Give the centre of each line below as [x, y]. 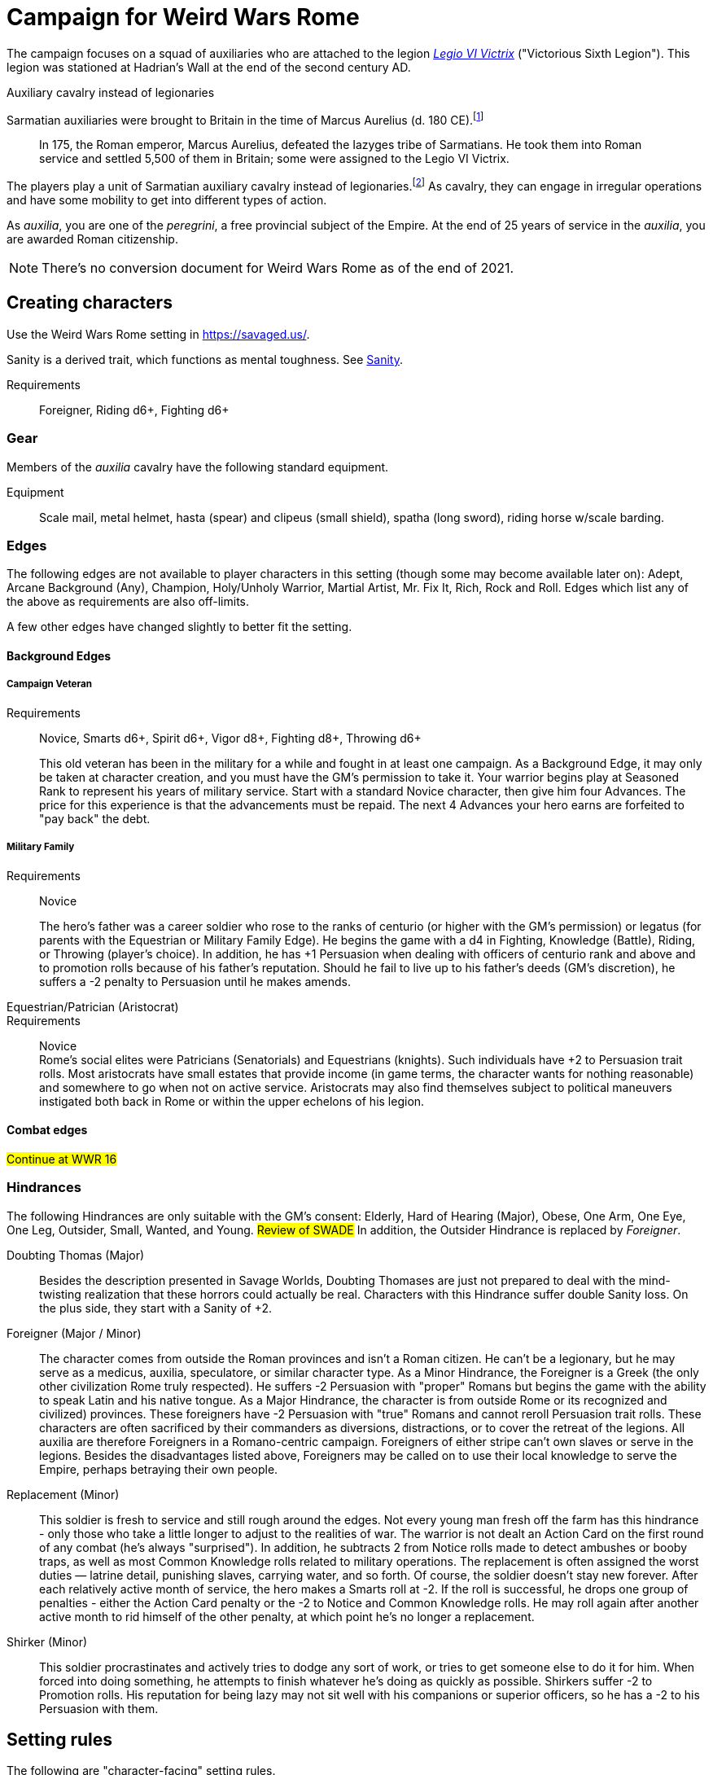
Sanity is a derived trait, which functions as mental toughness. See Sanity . [205, 359]
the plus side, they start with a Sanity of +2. [155, 1308]
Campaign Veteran [50, 684]
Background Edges [59, 656]
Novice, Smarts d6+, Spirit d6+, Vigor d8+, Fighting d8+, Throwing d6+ [230, 738]
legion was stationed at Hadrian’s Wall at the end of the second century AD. [209, 67]
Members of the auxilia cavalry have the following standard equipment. [198, 467]
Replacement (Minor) [63, 1494]
